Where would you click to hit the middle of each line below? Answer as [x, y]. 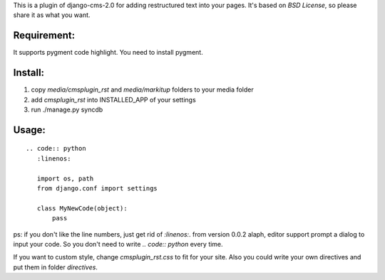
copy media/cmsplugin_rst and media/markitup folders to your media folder [142, 90]
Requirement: [44, 36]
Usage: [30, 130]
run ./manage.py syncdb [67, 109]
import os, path [65, 178]
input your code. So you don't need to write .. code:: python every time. [118, 244]
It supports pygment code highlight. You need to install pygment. [108, 53]
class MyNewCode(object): [82, 208]
